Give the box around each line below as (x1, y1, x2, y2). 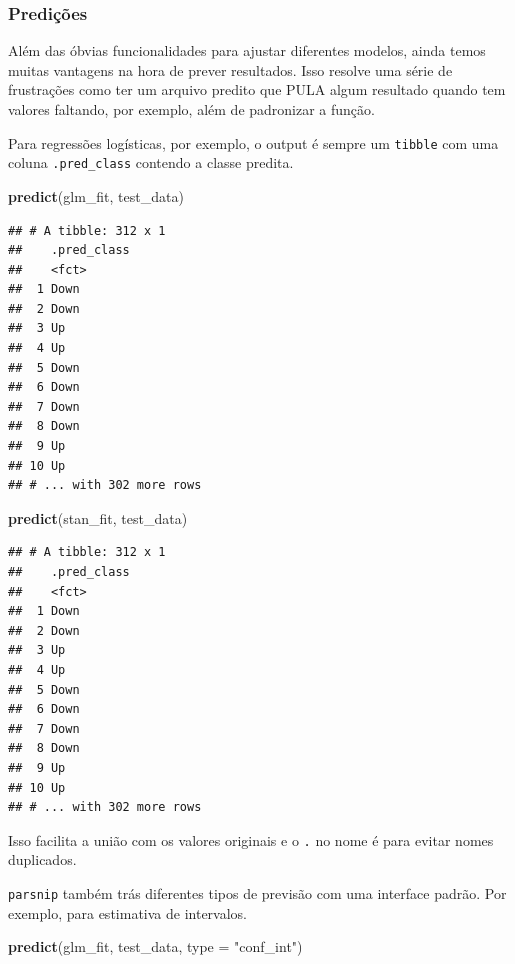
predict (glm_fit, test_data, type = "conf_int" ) (8, 936, 303, 957)
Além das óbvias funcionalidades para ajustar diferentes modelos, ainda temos (8, 40, 486, 61)
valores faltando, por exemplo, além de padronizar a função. (8, 99, 375, 119)
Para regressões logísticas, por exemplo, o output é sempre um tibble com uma (8, 132, 499, 153)
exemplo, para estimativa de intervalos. (8, 902, 247, 923)
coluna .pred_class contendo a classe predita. (8, 152, 294, 173)
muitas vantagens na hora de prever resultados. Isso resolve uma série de (8, 59, 453, 80)
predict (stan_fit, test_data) (8, 507, 188, 528)
